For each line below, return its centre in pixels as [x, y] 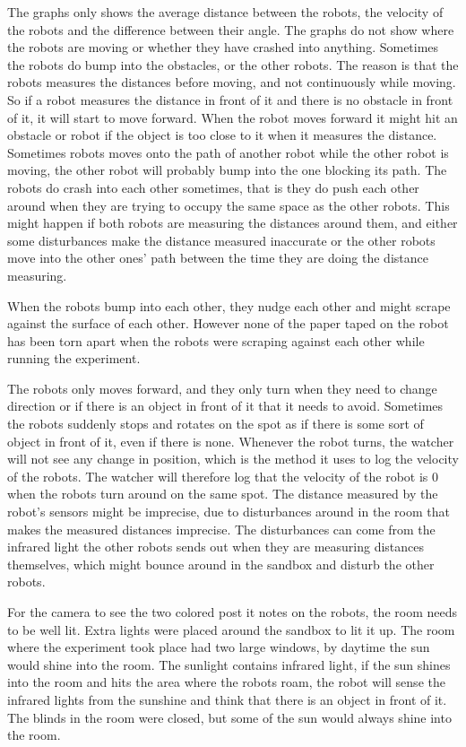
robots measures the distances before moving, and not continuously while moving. [232, 82]
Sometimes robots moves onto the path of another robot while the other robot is [228, 152]
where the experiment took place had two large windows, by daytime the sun [219, 647]
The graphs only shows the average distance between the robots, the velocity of [225, 12]
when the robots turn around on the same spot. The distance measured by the [223, 494]
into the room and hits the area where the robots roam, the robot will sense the [226, 682]
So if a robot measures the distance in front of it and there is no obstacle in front [230, 99]
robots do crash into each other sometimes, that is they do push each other [213, 187]
